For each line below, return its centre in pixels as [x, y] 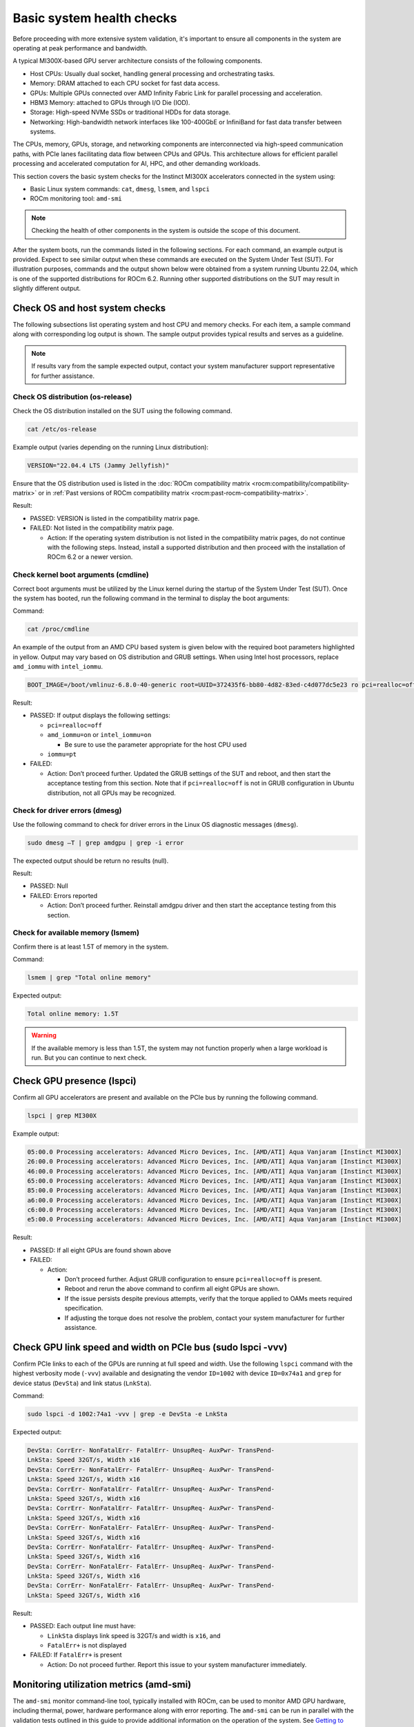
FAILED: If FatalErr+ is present [76, 1655]
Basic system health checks [95, 18]
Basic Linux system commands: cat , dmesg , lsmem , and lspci [120, 189]
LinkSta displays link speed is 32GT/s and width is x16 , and [134, 1635]
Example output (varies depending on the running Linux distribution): [111, 447]
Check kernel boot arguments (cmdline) [81, 575]
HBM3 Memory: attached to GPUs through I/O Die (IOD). [110, 102]
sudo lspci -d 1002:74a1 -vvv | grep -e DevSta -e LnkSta [127, 1414]
